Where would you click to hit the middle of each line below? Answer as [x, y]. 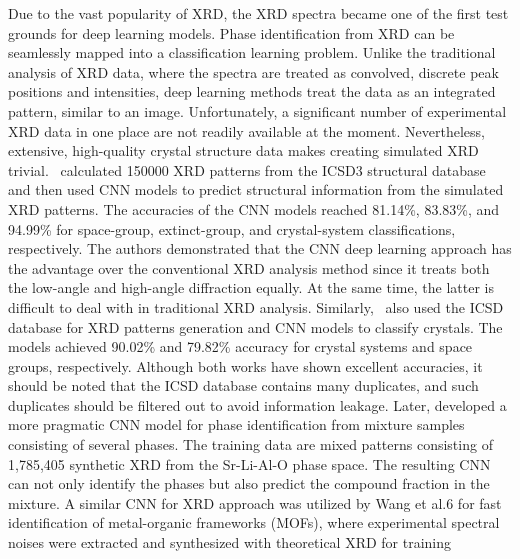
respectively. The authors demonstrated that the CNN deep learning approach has [260, 248]
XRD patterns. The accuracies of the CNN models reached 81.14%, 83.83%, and [254, 208]
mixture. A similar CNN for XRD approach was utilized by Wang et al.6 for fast [255, 502]
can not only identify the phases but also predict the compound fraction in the [249, 483]
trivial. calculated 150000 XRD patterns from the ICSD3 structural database [247, 169]
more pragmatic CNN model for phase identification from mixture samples [236, 424]
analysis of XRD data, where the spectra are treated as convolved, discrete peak [253, 71]
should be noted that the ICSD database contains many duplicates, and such [243, 385]
